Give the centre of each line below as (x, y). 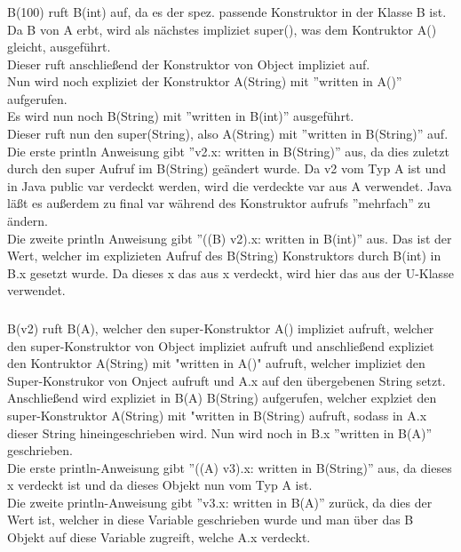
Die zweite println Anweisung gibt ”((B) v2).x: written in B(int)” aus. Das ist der (230, 238)
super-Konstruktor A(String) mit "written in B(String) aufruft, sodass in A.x (217, 415)
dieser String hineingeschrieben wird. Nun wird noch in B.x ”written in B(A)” (219, 432)
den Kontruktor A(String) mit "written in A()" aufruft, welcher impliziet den (216, 363)
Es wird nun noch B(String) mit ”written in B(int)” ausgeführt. (181, 116)
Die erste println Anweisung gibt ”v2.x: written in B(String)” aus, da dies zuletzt (228, 151)
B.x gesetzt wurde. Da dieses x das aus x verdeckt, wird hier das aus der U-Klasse (230, 272)
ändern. (28, 221)
